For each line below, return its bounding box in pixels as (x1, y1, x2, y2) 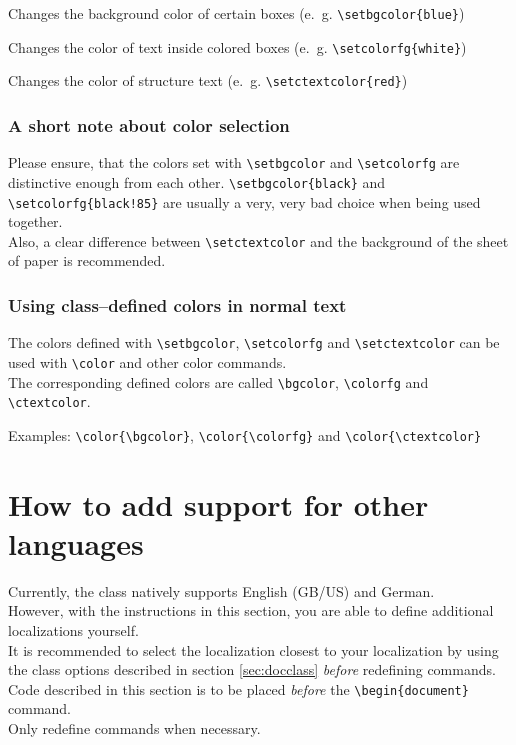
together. (8, 211, 63, 232)
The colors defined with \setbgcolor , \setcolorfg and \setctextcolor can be (8, 332, 500, 353)
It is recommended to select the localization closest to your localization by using (8, 639, 499, 660)
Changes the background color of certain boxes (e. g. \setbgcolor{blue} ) (8, 3, 465, 23)
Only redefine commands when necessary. (8, 718, 261, 739)
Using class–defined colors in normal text (8, 292, 347, 317)
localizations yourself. (8, 620, 139, 640)
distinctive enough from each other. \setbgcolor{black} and (8, 171, 386, 192)
